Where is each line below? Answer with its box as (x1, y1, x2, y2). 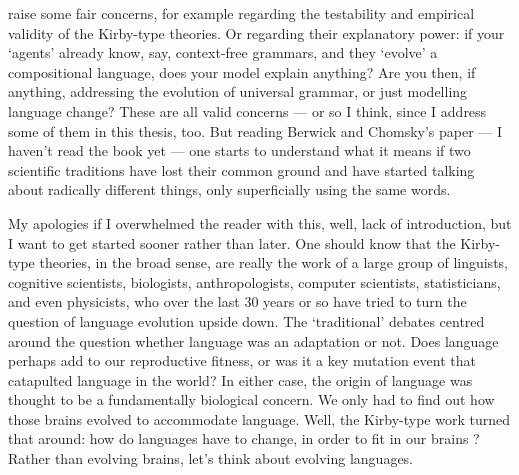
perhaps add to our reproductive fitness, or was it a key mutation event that (8, 350, 476, 371)
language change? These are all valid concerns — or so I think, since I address (8, 100, 487, 121)
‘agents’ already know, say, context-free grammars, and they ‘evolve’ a (8, 42, 438, 63)
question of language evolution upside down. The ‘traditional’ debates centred (8, 310, 485, 331)
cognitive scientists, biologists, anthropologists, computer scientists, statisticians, (8, 271, 501, 292)
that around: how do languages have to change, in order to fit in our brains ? (8, 428, 480, 449)
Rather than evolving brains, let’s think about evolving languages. (8, 448, 414, 469)
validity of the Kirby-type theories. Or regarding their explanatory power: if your (8, 22, 505, 43)
